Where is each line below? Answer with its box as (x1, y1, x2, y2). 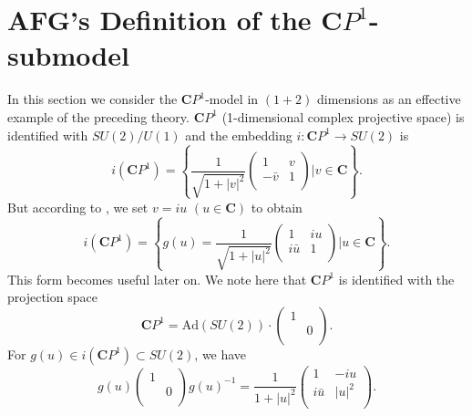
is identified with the (338, 269, 455, 288)
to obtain (251, 197, 303, 216)
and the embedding (185, 125, 292, 144)
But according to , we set (7, 197, 149, 216)
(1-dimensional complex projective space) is (221, 107, 465, 126)
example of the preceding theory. (7, 107, 190, 126)
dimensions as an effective (316, 89, 461, 109)
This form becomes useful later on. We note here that (7, 269, 307, 288)
